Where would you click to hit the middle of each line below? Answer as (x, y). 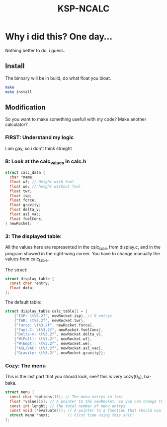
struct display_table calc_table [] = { (46, 312)
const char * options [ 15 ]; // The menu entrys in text (66, 397)
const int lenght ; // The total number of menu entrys (68, 406)
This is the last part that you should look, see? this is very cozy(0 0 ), (74, 377)
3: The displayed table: (34, 236)
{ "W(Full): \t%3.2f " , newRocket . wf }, (53, 339)
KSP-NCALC (83, 9)
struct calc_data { (25, 173)
